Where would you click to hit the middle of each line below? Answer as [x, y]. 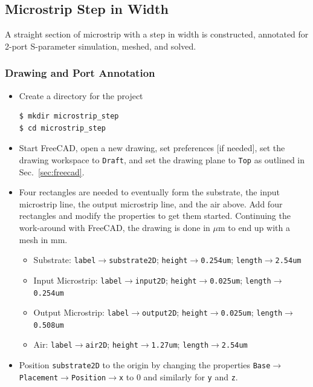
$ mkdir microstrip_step [69, 116]
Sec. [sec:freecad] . [52, 171]
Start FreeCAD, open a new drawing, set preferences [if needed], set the [152, 148]
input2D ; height [166, 280]
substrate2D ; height [148, 260]
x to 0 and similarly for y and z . [178, 376]
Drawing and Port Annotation [80, 73]
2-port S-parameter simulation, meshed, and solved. [101, 46]
